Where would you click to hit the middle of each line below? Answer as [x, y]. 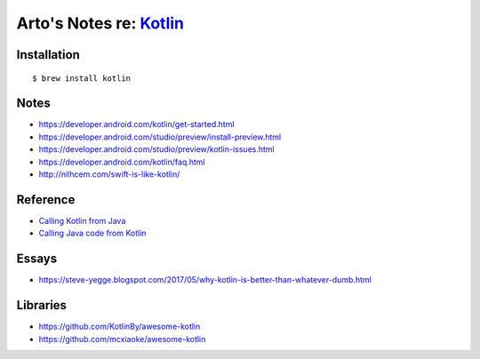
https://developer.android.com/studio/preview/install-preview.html [160, 137]
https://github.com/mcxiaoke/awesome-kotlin [122, 339]
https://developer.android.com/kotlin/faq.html [122, 162]
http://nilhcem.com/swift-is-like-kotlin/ [109, 174]
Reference [46, 199]
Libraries [41, 305]
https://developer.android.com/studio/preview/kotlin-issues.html [156, 149]
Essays [37, 259]
